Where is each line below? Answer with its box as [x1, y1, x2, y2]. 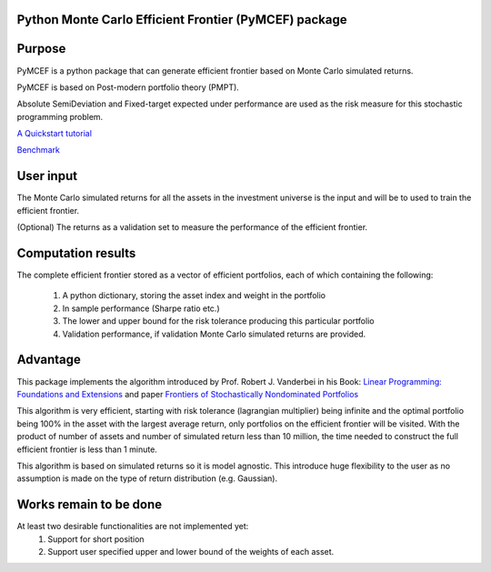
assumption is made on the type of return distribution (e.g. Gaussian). [16, 473, 277, 484]
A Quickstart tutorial [16, 128, 93, 139]
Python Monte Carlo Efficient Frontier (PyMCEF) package [16, 12, 347, 27]
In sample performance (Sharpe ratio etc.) [62, 303, 220, 314]
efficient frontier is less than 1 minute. [16, 444, 158, 455]
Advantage [16, 352, 82, 367]
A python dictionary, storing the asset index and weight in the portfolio [62, 290, 326, 301]
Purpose [16, 41, 66, 56]
